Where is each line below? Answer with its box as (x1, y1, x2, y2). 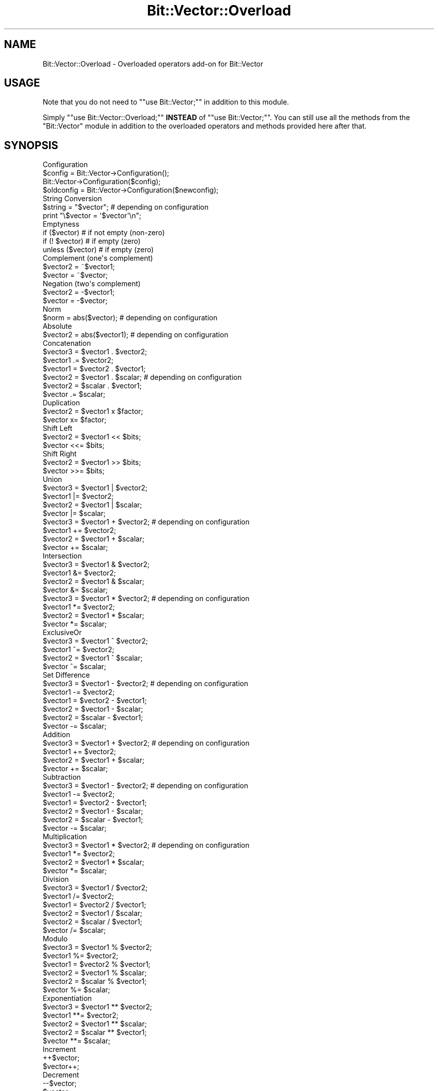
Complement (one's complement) (42, 254, 153, 263)
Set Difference (42, 671, 90, 680)
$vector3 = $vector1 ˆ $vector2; (42, 637, 148, 646)
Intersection (42, 552, 82, 561)
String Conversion (42, 194, 102, 203)
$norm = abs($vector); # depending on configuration (42, 313, 217, 322)
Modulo (42, 934, 68, 943)
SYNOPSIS (4, 139, 58, 152)
